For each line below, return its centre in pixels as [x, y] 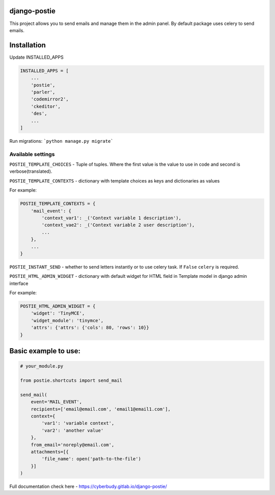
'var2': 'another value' [73, 430]
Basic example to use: [45, 351]
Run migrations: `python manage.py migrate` [62, 141]
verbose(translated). [31, 171]
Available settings [32, 154]
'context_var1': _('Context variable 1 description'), [112, 218]
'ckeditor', [46, 106]
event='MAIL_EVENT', [57, 402]
